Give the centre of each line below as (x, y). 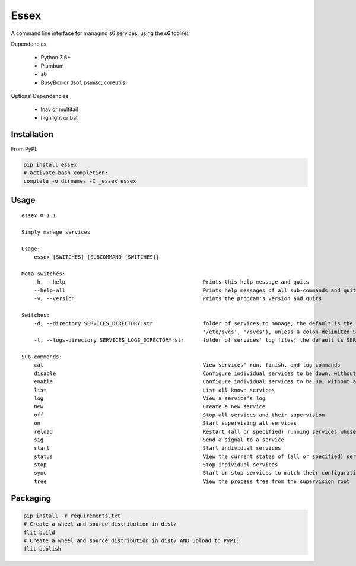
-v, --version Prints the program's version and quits (178, 299)
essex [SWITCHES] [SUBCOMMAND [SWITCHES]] (96, 257)
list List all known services (154, 390)
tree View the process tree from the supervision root (192, 481)
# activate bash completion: (66, 173)
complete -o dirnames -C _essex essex (80, 181)
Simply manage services (56, 232)
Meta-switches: (44, 274)
